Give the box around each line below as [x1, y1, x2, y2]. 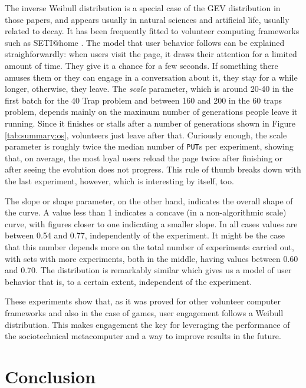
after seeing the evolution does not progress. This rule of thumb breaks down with [5, 163, 301, 175]
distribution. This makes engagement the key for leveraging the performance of [5, 318, 290, 330]
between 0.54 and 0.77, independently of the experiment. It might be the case [5, 229, 285, 241]
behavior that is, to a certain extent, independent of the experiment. [5, 275, 252, 287]
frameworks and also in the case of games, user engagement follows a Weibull [5, 306, 284, 319]
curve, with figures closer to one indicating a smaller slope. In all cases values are [5, 217, 298, 230]
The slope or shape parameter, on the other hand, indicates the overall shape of [5, 194, 293, 207]
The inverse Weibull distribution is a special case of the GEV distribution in [5, 2, 281, 14]
